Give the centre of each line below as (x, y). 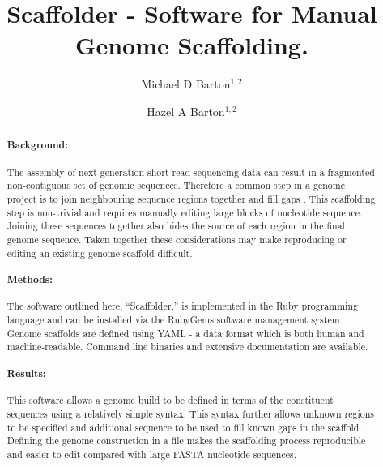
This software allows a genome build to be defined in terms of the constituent (170, 400)
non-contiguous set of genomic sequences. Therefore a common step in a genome (176, 185)
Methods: (30, 280)
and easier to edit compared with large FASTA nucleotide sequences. (151, 454)
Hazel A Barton (186, 111)
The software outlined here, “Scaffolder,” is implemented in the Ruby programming (182, 306)
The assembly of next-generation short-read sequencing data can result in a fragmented (191, 171)
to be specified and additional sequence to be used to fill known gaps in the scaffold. (184, 427)
